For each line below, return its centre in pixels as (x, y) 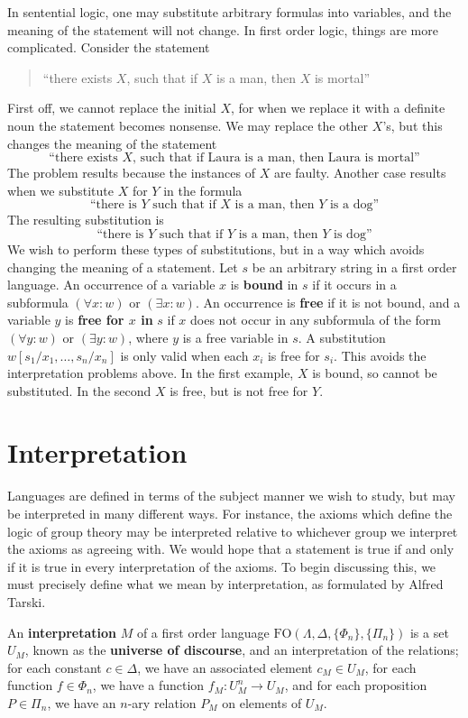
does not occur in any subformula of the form (316, 320)
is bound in (264, 285)
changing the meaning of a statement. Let (123, 267)
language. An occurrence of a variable (111, 285)
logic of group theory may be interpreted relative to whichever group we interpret (233, 531)
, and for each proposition (356, 685)
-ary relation (162, 702)
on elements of (262, 702)
